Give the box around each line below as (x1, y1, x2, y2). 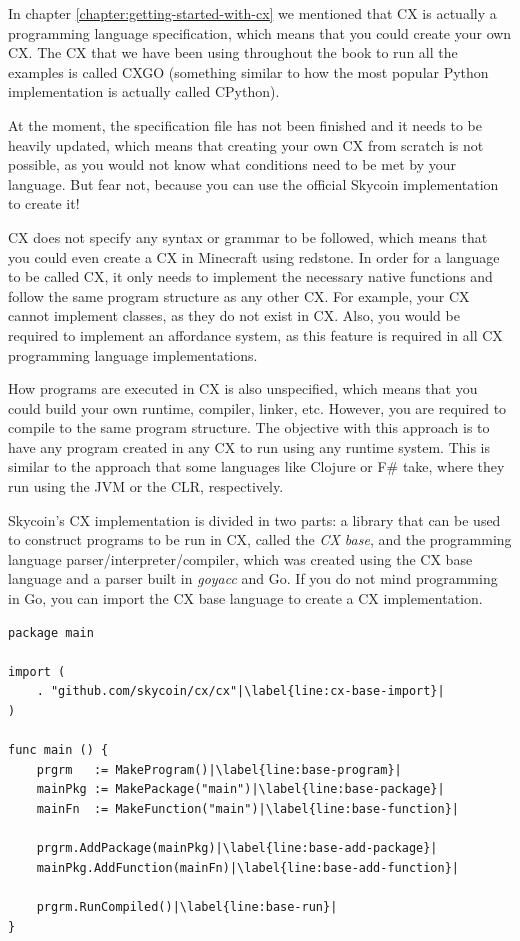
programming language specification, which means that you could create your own (8, 22, 512, 43)
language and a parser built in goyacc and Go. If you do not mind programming (8, 568, 498, 589)
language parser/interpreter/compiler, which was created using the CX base (8, 548, 473, 569)
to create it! (8, 193, 80, 214)
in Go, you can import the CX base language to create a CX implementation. (8, 588, 483, 609)
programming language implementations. (8, 344, 258, 365)
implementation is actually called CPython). (8, 81, 280, 102)
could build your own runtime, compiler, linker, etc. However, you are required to (8, 397, 507, 418)
